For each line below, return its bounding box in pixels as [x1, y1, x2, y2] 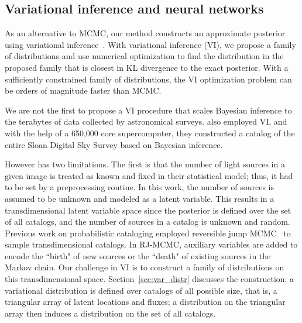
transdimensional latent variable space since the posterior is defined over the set [5, 204, 291, 216]
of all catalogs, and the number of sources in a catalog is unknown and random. [5, 215, 290, 228]
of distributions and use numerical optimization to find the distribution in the [5, 50, 284, 62]
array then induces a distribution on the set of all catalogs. [5, 307, 216, 319]
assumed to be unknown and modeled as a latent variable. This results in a [5, 192, 274, 204]
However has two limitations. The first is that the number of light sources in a [5, 158, 285, 170]
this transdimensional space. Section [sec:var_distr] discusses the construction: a [5, 273, 294, 285]
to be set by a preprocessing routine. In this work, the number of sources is [5, 181, 274, 193]
